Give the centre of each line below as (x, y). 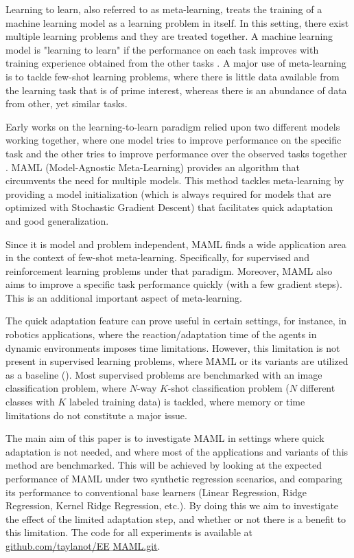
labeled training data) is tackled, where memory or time (187, 402)
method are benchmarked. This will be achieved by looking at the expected (164, 465)
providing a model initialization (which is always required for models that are (168, 193)
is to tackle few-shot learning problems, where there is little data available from (173, 76)
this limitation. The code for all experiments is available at (129, 532)
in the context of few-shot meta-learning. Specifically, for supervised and (157, 257)
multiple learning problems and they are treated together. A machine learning (169, 36)
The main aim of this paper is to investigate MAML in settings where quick (165, 438)
